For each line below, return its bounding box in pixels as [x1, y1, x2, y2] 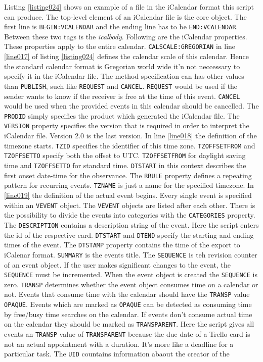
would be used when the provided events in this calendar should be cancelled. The [4, 100, 259, 111]
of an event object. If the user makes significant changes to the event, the [4, 259, 231, 270]
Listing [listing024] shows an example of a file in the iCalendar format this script [4, 2, 254, 12]
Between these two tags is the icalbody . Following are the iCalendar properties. [4, 31, 247, 41]
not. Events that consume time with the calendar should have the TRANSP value [4, 289, 250, 299]
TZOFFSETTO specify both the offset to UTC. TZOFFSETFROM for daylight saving [4, 150, 246, 161]
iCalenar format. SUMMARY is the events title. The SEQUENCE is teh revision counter [4, 249, 257, 260]
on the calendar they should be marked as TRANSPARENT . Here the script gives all [4, 319, 254, 329]
